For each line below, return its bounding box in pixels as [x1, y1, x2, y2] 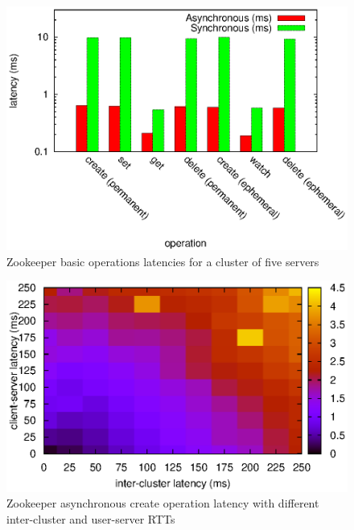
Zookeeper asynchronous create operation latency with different [6, 495, 319, 512]
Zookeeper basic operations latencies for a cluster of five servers [6, 253, 319, 269]
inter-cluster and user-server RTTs [6, 510, 175, 527]
